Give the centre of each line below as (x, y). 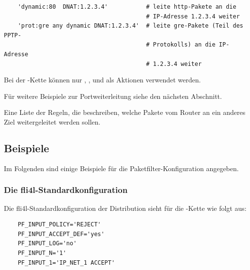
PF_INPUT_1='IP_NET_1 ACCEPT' (66, 262)
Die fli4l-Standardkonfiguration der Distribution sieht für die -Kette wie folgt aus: (125, 208)
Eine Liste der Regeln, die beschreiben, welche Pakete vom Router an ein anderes (125, 112)
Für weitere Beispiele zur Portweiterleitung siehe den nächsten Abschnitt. (113, 96)
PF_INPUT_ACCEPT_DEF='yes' (61, 234)
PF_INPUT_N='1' (42, 253)
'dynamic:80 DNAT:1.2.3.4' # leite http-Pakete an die (127, 7)
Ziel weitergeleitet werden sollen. (52, 121)
